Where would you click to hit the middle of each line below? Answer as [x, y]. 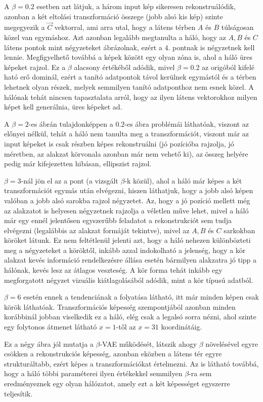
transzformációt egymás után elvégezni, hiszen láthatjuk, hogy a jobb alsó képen [129, 190]
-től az [126, 327]
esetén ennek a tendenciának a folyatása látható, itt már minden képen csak [141, 297]
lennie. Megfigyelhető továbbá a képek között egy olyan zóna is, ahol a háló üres [128, 57]
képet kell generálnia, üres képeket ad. [63, 107]
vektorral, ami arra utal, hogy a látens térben [125, 27]
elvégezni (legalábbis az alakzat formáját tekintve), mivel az [97, 230]
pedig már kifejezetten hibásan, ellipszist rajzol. [78, 163]
